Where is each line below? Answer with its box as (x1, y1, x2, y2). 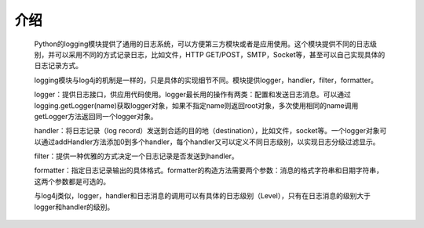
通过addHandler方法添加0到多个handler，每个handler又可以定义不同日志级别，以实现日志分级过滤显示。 (40, 137, 380, 147)
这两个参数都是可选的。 (34, 176, 110, 186)
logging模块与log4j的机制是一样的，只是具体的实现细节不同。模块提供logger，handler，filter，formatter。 (34, 75, 378, 85)
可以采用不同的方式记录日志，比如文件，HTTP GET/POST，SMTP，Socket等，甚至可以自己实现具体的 (54, 49, 386, 59)
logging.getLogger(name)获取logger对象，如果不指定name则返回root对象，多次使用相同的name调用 (34, 100, 359, 110)
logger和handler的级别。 (34, 202, 115, 212)
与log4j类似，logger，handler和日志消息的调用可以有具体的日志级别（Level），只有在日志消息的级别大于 (34, 191, 371, 201)
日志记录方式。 (34, 61, 82, 71)
